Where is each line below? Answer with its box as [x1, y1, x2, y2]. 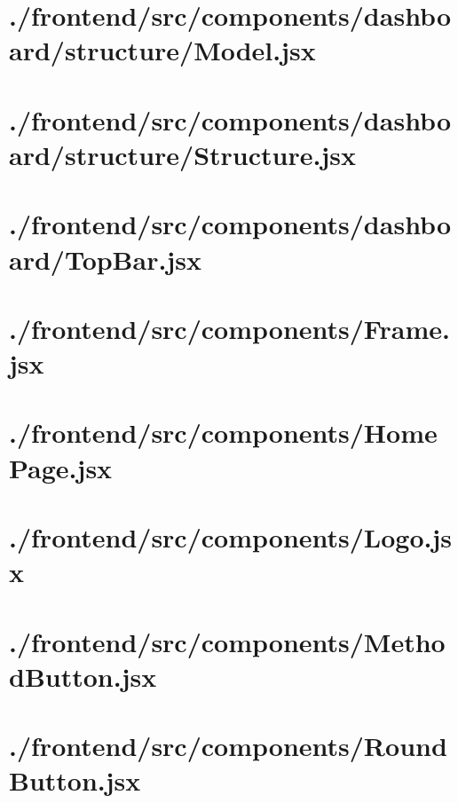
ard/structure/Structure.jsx [9, 136, 356, 172]
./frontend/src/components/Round [9, 728, 447, 764]
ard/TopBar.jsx [9, 240, 201, 277]
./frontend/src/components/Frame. [9, 310, 450, 346]
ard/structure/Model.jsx [9, 32, 316, 68]
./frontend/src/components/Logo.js [9, 519, 453, 555]
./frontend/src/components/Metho [9, 623, 446, 659]
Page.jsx [9, 449, 113, 485]
